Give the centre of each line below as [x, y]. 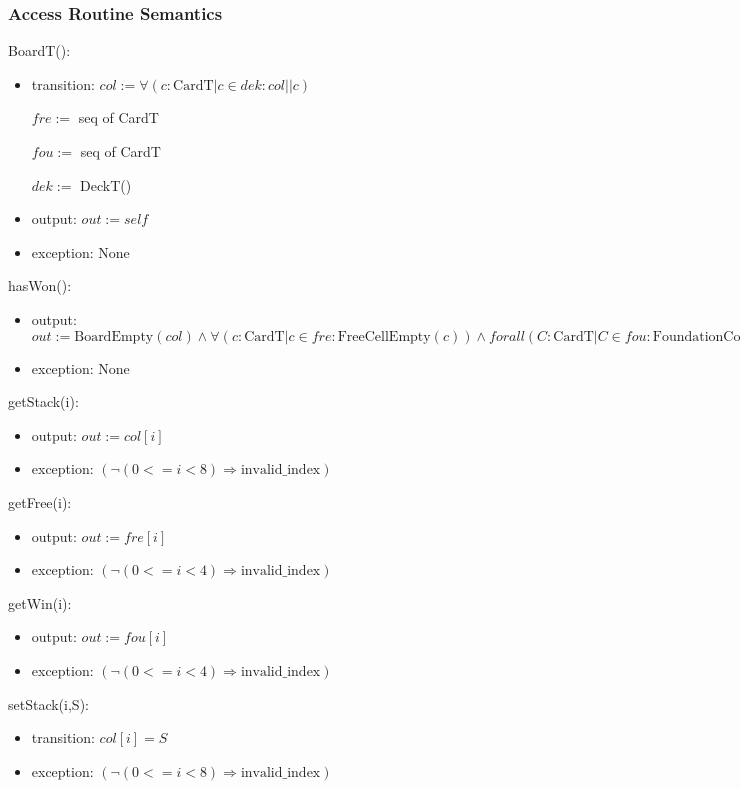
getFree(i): [40, 501]
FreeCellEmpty [384, 336]
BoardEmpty [114, 336]
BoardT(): [39, 50]
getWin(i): [40, 602]
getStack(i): [43, 401]
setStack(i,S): [48, 703]
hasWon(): [40, 285]
